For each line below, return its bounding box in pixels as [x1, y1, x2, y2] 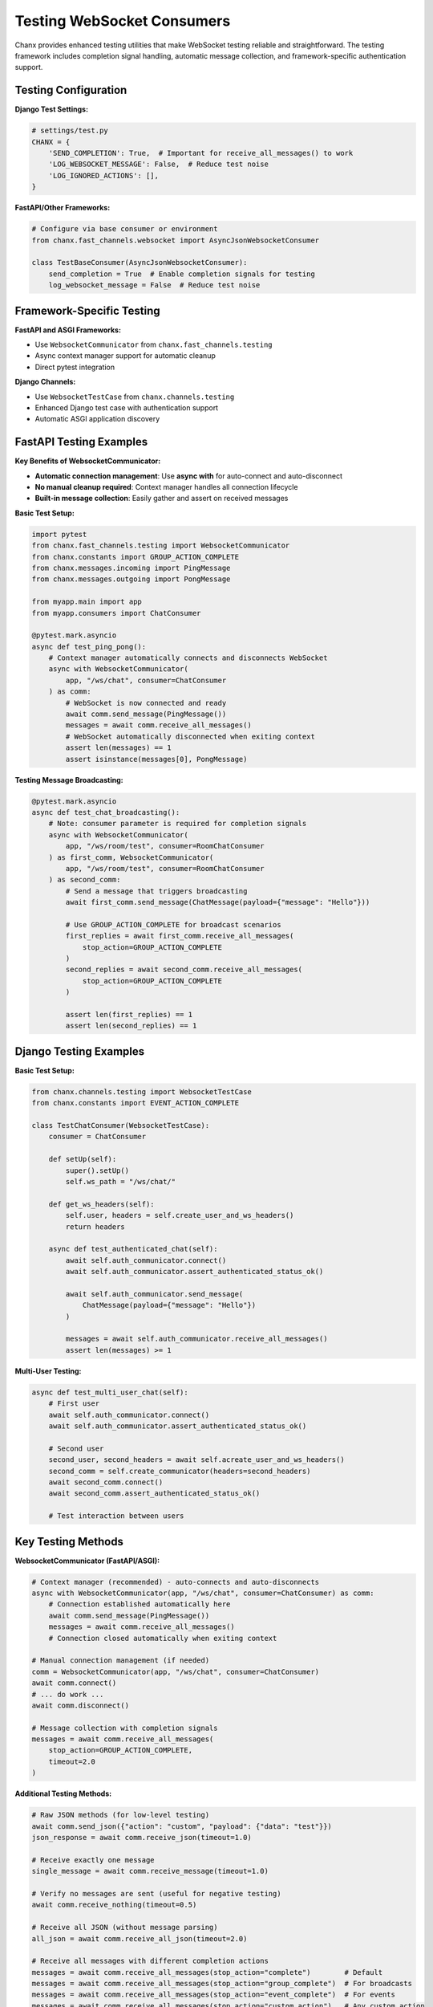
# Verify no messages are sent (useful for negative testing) [31, 1889, 281, 1898]
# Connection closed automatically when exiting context [48, 1634, 277, 1643]
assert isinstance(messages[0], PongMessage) [65, 755, 248, 763]
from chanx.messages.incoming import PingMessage [31, 563, 231, 572]
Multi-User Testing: [14, 1366, 82, 1376]
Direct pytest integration [34, 362, 115, 372]
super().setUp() [65, 1166, 130, 1175]
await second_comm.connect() [48, 1477, 164, 1487]
